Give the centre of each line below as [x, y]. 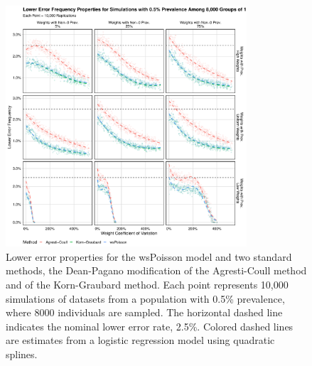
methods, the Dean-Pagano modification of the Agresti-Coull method [156, 270]
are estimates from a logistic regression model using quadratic [140, 340]
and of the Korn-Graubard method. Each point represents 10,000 [147, 284]
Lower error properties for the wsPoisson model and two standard [149, 256]
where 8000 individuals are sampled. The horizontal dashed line [144, 312]
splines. [22, 354]
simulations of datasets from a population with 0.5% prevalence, [145, 298]
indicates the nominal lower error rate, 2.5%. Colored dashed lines [150, 326]
